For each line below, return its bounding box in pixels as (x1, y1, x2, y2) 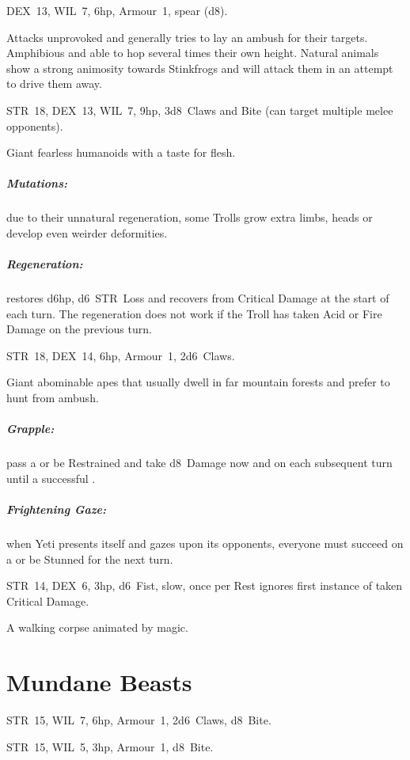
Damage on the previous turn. (6, 321, 152, 337)
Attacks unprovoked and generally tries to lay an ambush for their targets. (6, 28, 368, 45)
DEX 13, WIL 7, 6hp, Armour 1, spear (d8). (6, 2, 228, 18)
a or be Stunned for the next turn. (6, 550, 173, 567)
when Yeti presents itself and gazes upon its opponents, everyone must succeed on (6, 534, 404, 551)
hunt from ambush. (6, 389, 99, 406)
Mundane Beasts (6, 666, 192, 698)
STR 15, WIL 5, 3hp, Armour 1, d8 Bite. (6, 738, 214, 754)
